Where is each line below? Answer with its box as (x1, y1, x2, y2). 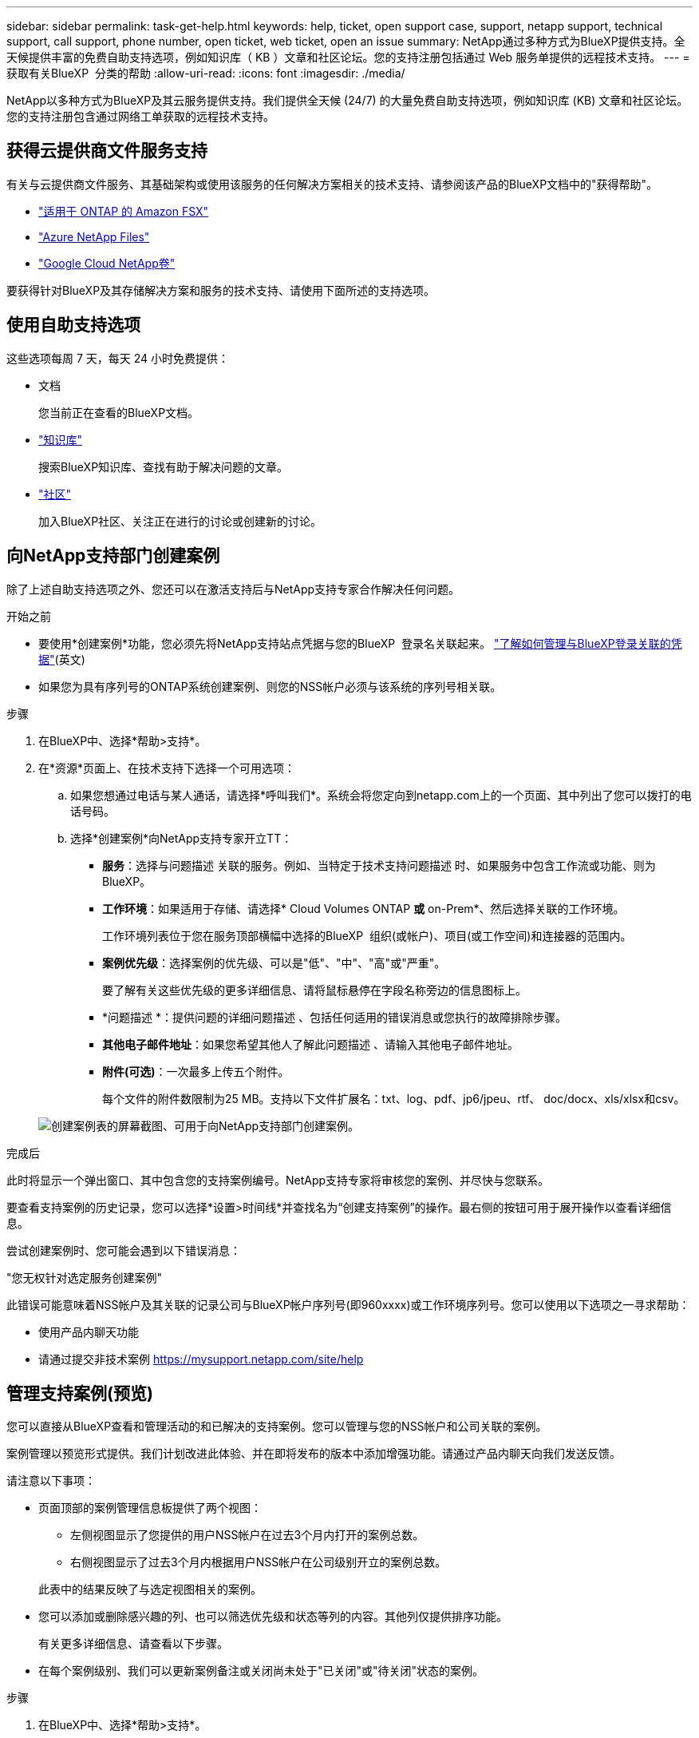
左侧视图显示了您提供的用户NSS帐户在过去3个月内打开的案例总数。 (70, 1528, 425, 1542)
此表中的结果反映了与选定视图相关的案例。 (38, 1582, 262, 1597)
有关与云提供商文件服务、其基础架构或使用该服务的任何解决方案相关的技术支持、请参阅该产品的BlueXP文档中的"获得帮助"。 (6, 177, 658, 191)
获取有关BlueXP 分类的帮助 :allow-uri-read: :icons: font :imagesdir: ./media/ (6, 66, 405, 80)
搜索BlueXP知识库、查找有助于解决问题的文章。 (38, 459, 289, 474)
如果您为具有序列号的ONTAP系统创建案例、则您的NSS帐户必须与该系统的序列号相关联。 (38, 679, 502, 693)
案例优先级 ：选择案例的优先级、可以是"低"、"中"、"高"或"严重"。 (102, 955, 446, 970)
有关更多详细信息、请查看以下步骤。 (38, 1637, 228, 1651)
